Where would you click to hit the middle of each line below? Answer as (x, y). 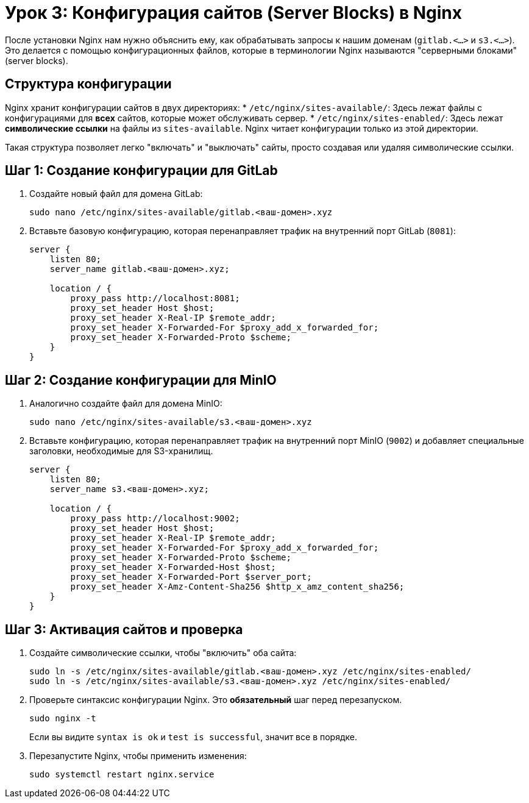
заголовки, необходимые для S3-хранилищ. (121, 451)
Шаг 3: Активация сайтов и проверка (124, 629)
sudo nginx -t (63, 719)
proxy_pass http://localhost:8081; (155, 298)
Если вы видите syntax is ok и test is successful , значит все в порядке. (193, 737)
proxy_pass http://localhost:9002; (155, 519)
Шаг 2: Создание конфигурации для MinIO (141, 380)
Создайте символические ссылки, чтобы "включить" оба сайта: (163, 653)
